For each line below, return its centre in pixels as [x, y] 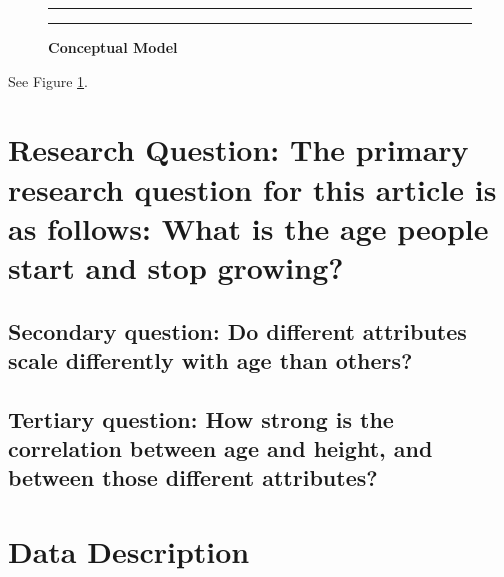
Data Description [129, 551]
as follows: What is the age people [248, 227]
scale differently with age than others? [210, 359]
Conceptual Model [113, 47]
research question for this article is [252, 188]
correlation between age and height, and [220, 448]
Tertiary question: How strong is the [201, 418]
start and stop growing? [176, 266]
